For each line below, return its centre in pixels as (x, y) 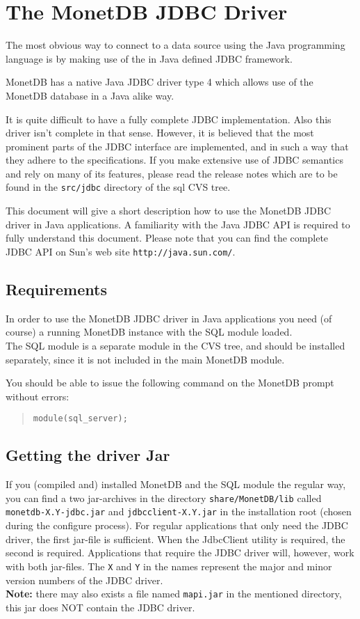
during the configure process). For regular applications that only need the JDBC (177, 525)
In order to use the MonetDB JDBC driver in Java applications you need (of (169, 318)
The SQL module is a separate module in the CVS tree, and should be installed (175, 345)
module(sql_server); (80, 419)
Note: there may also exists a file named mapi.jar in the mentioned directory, (174, 594)
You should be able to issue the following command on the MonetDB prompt (170, 383)
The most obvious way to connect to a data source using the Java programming (175, 45)
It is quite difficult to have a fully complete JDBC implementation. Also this (169, 119)
